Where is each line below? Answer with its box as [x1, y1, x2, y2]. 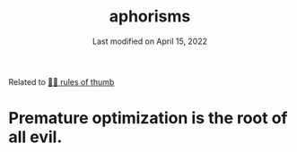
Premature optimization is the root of [8, 108, 288, 129]
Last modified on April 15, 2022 [92, 36, 208, 46]
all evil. [8, 127, 63, 148]
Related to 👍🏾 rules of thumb [8, 76, 115, 87]
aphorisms [109, 6, 191, 27]
